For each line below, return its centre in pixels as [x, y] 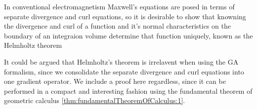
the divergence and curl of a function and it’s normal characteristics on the [117, 26]
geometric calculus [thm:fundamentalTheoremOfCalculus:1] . [95, 100]
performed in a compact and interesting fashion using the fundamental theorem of [128, 91]
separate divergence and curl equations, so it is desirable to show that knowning [125, 16]
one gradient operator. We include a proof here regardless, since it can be [115, 81]
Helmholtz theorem [33, 45]
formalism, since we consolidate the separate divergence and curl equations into [124, 71]
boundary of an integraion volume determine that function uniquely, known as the [128, 35]
